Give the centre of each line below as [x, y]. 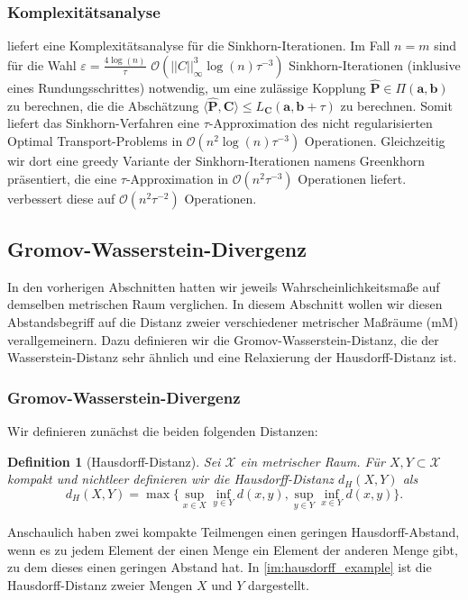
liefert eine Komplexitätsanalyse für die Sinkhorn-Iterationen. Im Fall [199, 45]
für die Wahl [42, 64]
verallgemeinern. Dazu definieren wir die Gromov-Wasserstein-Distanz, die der [223, 339]
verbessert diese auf [61, 198]
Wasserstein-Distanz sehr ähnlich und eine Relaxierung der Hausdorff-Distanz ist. [232, 357]
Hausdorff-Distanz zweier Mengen [100, 584]
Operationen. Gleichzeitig [375, 141]
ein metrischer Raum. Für [312, 461]
